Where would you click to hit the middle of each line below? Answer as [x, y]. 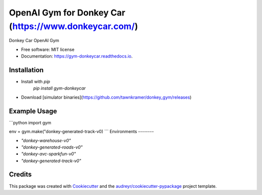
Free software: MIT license [48, 49]
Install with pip [36, 82]
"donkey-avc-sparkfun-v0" [49, 154]
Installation [26, 70]
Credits [20, 174]
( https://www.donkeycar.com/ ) [74, 26]
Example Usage [33, 111]
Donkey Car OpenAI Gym [34, 41]
